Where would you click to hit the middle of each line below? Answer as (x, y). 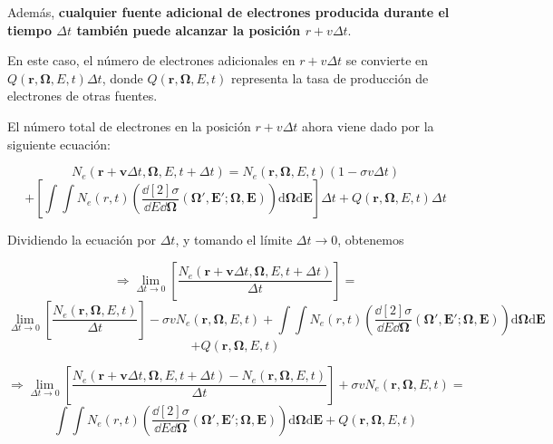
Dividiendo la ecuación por (82, 240)
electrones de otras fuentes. (82, 96)
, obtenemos (371, 240)
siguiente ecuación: (59, 144)
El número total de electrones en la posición (129, 125)
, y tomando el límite (234, 240)
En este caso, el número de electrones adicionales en (151, 60)
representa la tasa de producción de (330, 77)
